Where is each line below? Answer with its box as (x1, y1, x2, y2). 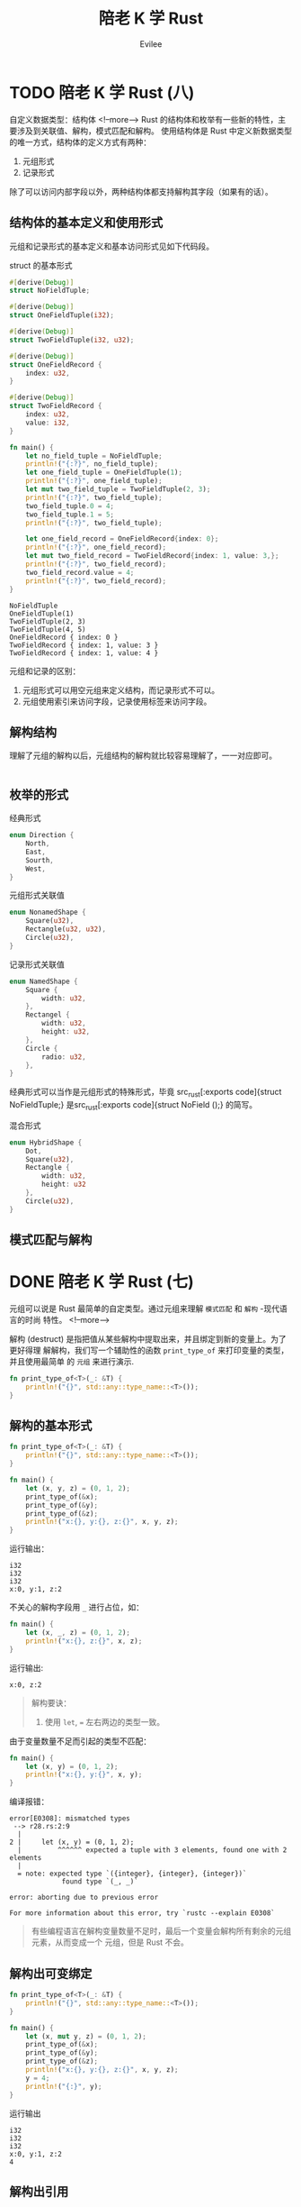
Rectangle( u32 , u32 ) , (25, 925, 106, 934)
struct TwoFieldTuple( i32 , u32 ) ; (9, 335, 135, 344)
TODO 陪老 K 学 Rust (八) (9, 82, 195, 103)
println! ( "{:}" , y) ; (25, 2082, 102, 2091)
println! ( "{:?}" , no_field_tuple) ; (25, 460, 159, 469)
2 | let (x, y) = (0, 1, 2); (9, 1838, 135, 1847)
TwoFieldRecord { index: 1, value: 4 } (9, 648, 159, 658)
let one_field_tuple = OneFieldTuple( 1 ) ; (25, 468, 182, 478)
